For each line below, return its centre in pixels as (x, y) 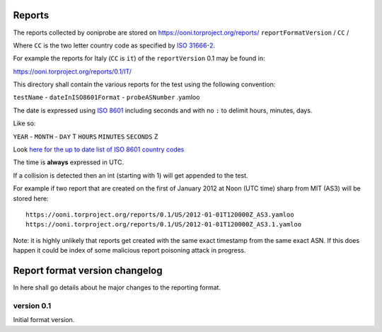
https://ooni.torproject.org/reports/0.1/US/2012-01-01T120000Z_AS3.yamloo (160, 214)
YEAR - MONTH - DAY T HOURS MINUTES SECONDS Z (86, 136)
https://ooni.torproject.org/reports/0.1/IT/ (73, 71)
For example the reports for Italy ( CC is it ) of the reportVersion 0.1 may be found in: (139, 58)
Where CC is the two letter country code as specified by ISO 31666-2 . (114, 45)
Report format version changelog (88, 270)
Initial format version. (44, 320)
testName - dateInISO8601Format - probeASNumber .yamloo (106, 97)
